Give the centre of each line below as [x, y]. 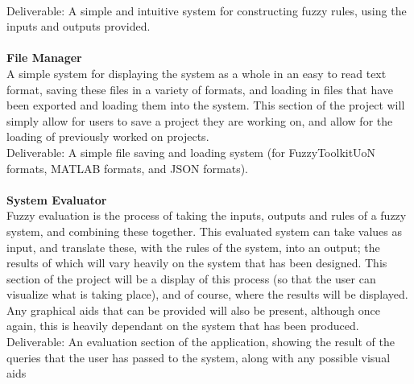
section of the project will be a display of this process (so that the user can [191, 278]
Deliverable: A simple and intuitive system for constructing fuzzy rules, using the [207, 10]
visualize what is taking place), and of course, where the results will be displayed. [207, 294]
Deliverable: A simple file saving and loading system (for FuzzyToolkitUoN [191, 152]
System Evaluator [57, 199]
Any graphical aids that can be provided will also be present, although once [193, 310]
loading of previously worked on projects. [108, 136]
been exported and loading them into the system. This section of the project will [206, 105]
